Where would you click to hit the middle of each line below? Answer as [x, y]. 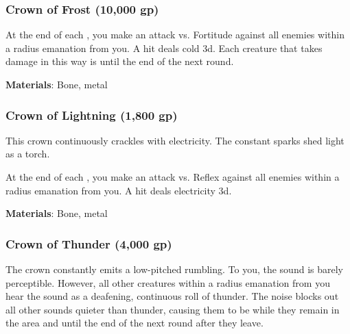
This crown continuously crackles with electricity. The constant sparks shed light [175, 140]
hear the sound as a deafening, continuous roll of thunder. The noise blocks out [172, 296]
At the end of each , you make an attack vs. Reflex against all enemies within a [173, 177]
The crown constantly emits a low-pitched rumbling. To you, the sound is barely [174, 269]
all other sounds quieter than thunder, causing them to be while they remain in [173, 309]
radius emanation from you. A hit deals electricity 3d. [119, 190]
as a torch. [28, 154]
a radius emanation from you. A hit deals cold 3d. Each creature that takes [164, 48]
